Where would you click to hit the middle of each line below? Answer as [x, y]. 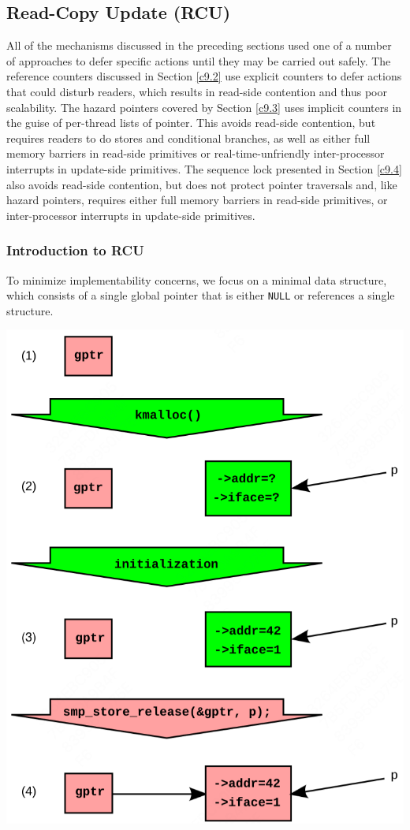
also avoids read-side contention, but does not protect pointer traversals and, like [202, 184]
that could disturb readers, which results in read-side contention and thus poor [197, 91]
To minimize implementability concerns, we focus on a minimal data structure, [197, 279]
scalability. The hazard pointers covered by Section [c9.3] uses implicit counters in [204, 107]
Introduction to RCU [75, 250]
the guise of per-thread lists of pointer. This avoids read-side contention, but [191, 123]
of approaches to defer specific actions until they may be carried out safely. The [199, 60]
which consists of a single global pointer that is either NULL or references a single [201, 295]
